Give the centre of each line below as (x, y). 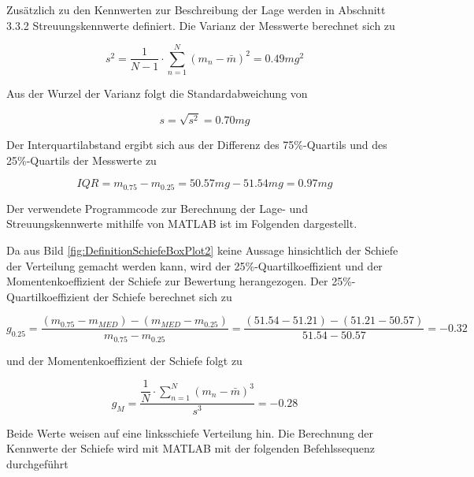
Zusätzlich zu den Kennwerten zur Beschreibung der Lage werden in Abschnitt (196, 9)
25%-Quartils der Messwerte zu (81, 160)
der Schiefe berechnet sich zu (163, 296)
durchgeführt (37, 463)
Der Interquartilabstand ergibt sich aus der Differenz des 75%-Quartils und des (197, 145)
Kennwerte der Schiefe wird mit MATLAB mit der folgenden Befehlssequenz (191, 448)
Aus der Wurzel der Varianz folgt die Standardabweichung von (157, 93)
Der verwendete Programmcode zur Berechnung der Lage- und (157, 208)
